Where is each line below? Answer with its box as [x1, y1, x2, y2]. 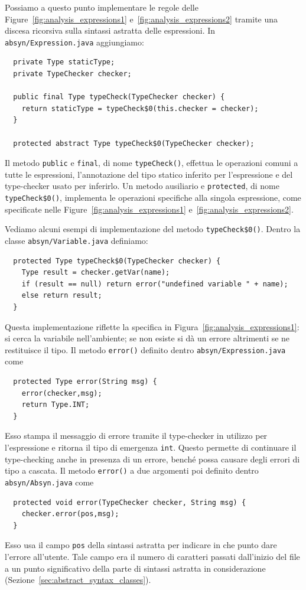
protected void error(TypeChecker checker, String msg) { [13, 498, 246, 507]
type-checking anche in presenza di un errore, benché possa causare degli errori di [5, 452, 300, 465]
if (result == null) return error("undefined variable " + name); [21, 279, 288, 288]
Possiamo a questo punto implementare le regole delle [5, 1, 198, 13]
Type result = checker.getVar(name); [21, 268, 170, 277]
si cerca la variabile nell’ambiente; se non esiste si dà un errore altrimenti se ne [5, 332, 290, 344]
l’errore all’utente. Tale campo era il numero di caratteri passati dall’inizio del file [5, 550, 300, 563]
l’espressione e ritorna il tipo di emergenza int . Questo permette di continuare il [5, 441, 297, 454]
